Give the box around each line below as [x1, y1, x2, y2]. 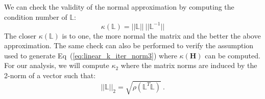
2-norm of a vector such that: [4, 70, 96, 81]
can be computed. [205, 50, 260, 60]
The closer [4, 30, 37, 41]
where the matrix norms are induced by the [121, 60, 257, 71]
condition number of [4, 11, 67, 22]
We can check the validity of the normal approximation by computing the [4, 2, 234, 12]
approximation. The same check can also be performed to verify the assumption [4, 40, 254, 51]
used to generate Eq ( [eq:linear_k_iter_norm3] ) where [4, 50, 177, 60]
